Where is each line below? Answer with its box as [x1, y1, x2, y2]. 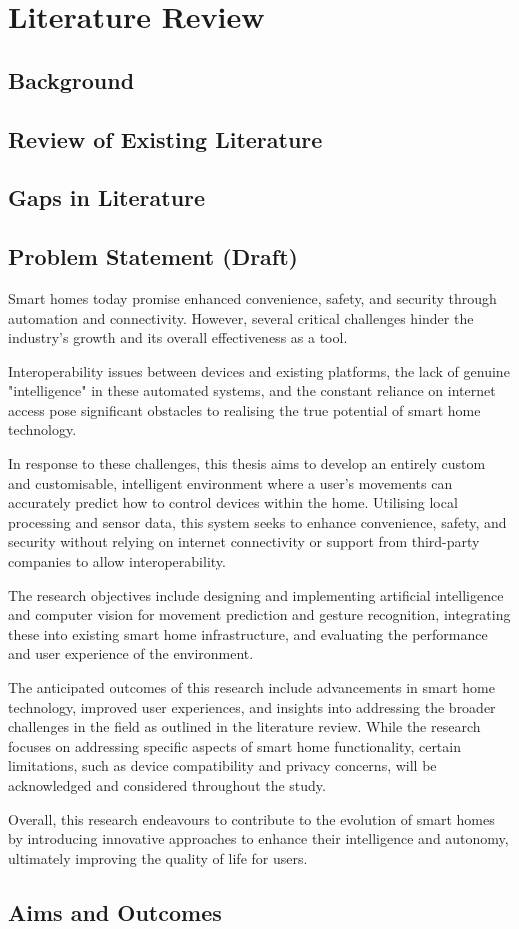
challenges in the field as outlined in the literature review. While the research [8, 716, 481, 737]
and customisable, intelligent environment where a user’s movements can [8, 472, 453, 493]
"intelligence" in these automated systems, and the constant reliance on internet [8, 380, 496, 401]
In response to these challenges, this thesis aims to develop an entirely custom [8, 453, 486, 474]
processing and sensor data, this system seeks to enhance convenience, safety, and [8, 511, 507, 532]
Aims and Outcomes [8, 896, 222, 927]
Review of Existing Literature [8, 123, 323, 154]
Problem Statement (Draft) [8, 241, 298, 272]
